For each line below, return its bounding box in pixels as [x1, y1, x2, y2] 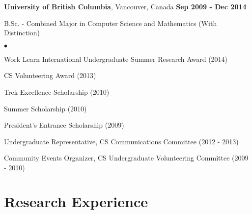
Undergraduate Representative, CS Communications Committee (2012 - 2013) [4, 136, 239, 146]
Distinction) [4, 27, 40, 38]
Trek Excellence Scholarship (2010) [4, 86, 110, 97]
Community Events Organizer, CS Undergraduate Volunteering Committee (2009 [4, 153, 249, 163]
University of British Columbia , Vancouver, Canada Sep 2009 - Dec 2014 [4, 1, 247, 11]
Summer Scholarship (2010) [4, 103, 87, 113]
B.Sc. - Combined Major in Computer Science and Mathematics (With [4, 18, 217, 28]
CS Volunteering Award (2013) [4, 70, 96, 80]
